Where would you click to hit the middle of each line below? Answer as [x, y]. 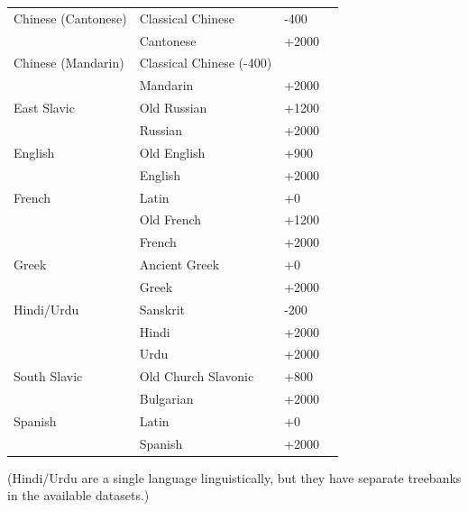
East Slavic [44, 108]
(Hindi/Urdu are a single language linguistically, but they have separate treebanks [234, 477]
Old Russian [173, 108]
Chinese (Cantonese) [70, 18]
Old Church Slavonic [197, 376]
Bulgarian [166, 399]
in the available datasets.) [78, 495]
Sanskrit [162, 309]
